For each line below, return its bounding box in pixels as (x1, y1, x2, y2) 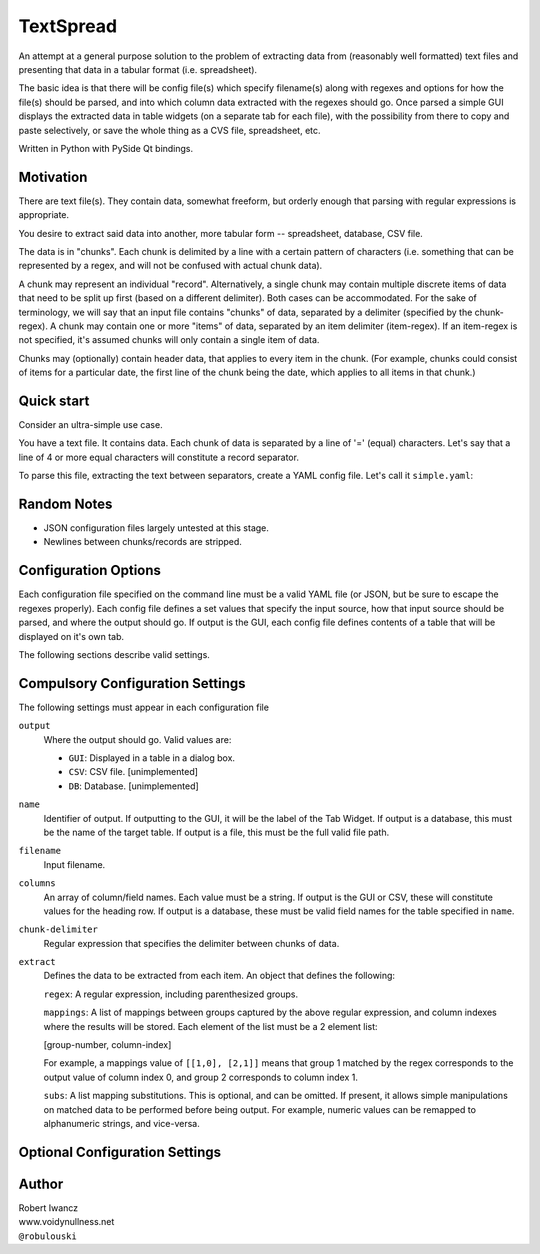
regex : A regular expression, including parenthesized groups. (43, 988, 299, 1000)
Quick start (18, 392, 90, 409)
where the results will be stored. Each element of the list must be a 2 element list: (43, 1020, 379, 1032)
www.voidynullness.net (18, 1216, 115, 1228)
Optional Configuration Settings (18, 1143, 222, 1160)
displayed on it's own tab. (18, 630, 125, 642)
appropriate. (18, 209, 70, 221)
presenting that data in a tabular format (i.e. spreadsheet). (18, 63, 258, 75)
